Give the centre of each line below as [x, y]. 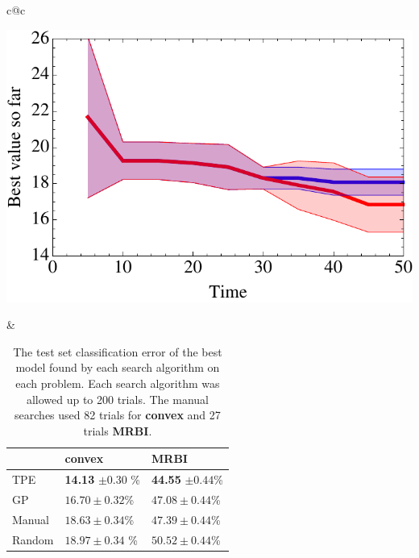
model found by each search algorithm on [118, 367]
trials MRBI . [118, 430]
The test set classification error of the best [118, 351]
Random [33, 539]
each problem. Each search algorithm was [118, 383]
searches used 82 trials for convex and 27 [118, 415]
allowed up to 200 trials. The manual [117, 399]
